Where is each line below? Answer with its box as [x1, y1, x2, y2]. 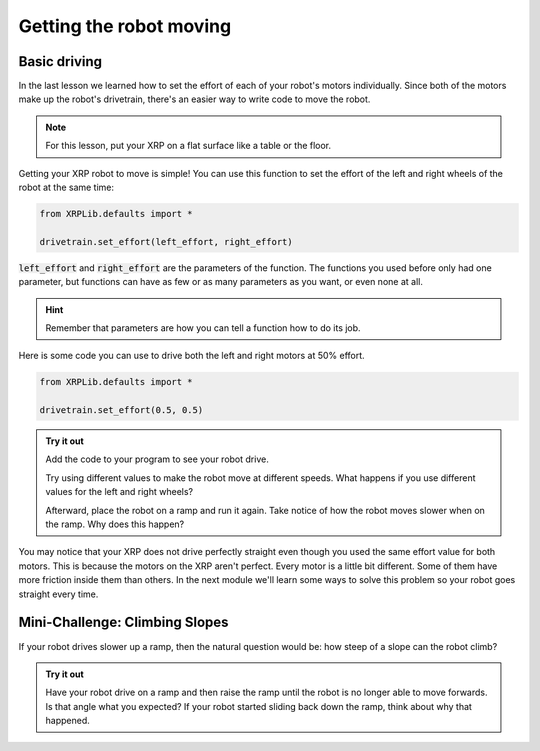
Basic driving [18, 53, 103, 70]
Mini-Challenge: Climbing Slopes [18, 614, 229, 631]
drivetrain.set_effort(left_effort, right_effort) [39, 236, 294, 247]
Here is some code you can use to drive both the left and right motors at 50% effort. [18, 350, 365, 362]
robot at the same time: [18, 181, 115, 194]
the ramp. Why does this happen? [45, 518, 185, 530]
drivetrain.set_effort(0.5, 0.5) [39, 405, 204, 416]
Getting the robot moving [18, 15, 232, 37]
